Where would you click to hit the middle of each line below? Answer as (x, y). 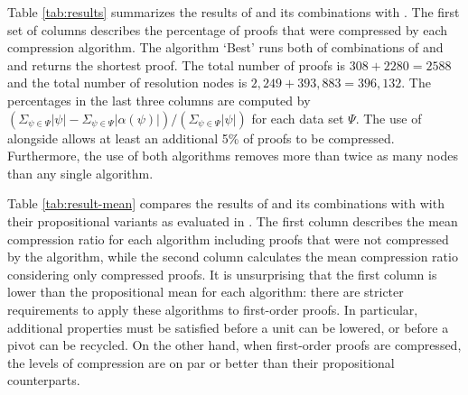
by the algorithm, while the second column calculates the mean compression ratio (233, 257)
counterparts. (44, 380)
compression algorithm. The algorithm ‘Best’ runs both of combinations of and (225, 47)
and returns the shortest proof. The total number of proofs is (176, 64)
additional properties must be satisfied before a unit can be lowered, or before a (228, 327)
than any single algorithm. (80, 173)
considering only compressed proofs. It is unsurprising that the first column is (222, 274)
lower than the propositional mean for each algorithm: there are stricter (206, 292)
